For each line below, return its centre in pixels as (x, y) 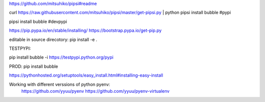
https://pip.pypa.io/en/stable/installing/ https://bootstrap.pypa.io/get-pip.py (85, 31)
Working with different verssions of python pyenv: (60, 84)
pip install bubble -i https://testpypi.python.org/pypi (61, 57)
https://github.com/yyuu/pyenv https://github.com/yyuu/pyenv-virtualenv (95, 91)
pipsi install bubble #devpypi (38, 21)
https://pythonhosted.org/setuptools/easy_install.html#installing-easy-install (86, 75)
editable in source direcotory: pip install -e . (53, 40)
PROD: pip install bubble (34, 66)
